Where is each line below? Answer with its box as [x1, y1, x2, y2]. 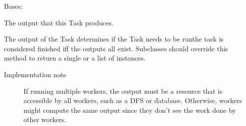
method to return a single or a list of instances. [4, 53, 146, 63]
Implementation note [4, 69, 67, 79]
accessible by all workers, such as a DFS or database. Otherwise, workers [24, 95, 242, 105]
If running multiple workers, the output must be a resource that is [24, 85, 222, 96]
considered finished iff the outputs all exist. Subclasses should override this [4, 43, 228, 53]
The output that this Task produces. [4, 17, 114, 27]
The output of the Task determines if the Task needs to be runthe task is [4, 34, 224, 44]
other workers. [24, 114, 66, 125]
